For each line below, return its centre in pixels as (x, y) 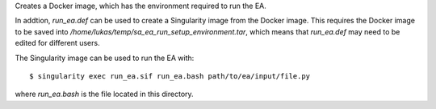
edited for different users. (57, 43)
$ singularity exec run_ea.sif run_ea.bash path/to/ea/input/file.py (170, 76)
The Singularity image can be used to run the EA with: (105, 58)
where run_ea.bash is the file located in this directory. (104, 94)
